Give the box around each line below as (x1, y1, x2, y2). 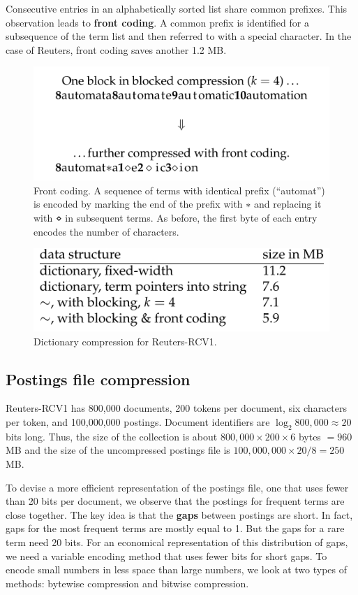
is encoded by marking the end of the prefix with (33, 196, 243, 211)
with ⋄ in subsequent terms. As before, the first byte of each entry (33, 210, 318, 224)
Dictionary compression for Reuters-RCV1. (33, 334, 217, 348)
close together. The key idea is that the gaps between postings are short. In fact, (6, 507, 353, 522)
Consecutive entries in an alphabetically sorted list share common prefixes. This (6, 1, 348, 15)
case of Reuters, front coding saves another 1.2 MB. (6, 42, 227, 57)
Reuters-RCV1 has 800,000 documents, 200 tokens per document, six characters (6, 401, 348, 415)
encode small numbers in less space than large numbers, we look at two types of (6, 562, 348, 577)
